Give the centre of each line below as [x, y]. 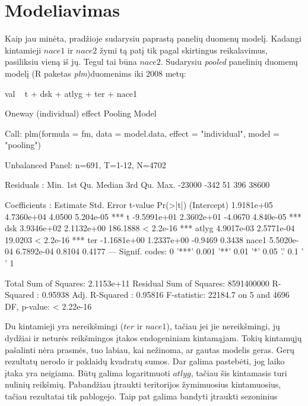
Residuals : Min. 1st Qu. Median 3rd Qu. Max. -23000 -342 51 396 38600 [137, 185]
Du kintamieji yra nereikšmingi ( [64, 326]
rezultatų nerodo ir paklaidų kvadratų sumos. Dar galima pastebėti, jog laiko [145, 361]
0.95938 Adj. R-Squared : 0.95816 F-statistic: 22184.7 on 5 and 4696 [166, 295]
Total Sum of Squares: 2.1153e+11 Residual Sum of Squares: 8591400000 [137, 283]
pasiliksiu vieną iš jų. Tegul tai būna [71, 62]
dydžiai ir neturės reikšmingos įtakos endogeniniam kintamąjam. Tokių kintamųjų [153, 338]
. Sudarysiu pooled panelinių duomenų [229, 62]
